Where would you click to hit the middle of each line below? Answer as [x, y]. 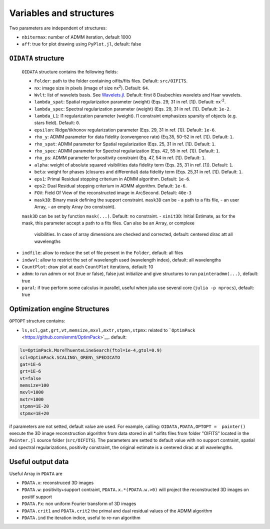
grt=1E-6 [30, 371]
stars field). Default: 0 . [57, 123]
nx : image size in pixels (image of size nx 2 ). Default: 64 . [92, 87]
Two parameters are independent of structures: [58, 28]
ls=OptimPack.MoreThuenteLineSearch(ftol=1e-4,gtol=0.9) [91, 350]
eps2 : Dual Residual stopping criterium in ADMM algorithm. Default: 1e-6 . [110, 185]
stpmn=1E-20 [34, 406]
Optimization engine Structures [59, 309]
